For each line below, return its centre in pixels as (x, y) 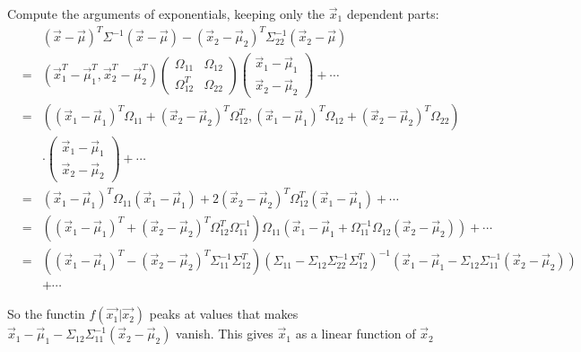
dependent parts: (393, 13)
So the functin (46, 314)
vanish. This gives (225, 334)
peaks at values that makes (224, 314)
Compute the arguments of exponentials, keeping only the (166, 13)
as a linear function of (356, 334)
